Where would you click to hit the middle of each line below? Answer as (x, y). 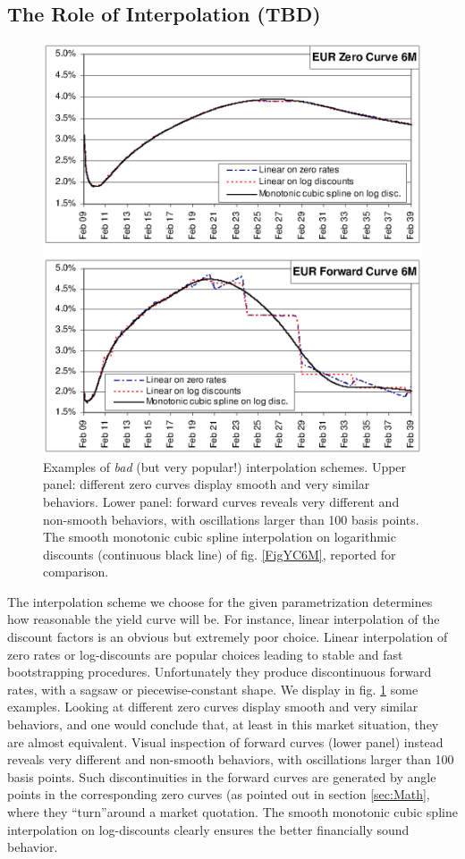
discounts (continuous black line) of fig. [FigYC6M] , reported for (220, 554)
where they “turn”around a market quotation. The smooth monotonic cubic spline (232, 812)
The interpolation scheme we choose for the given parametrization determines (220, 601)
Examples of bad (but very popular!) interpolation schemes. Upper (225, 466)
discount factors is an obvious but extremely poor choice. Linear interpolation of (228, 637)
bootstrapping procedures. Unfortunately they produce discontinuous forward (220, 672)
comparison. (76, 572)
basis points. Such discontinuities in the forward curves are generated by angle (222, 776)
